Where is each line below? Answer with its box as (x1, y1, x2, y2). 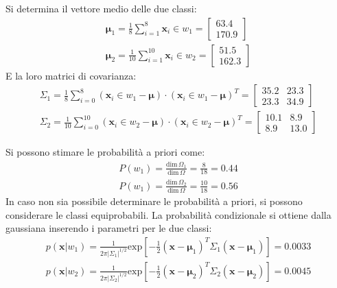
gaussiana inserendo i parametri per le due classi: (5, 221, 212, 235)
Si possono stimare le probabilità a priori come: (5, 145, 205, 159)
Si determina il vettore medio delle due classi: (5, 1, 197, 15)
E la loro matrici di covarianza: (5, 68, 137, 82)
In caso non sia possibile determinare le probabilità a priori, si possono (5, 194, 303, 208)
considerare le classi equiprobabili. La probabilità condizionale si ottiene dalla (5, 207, 332, 221)
